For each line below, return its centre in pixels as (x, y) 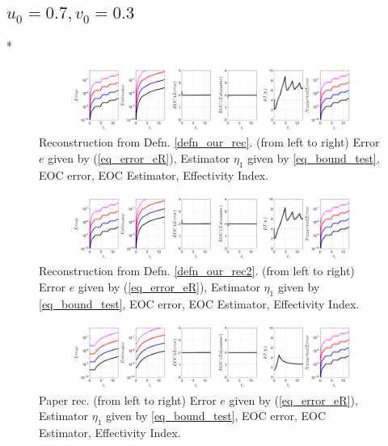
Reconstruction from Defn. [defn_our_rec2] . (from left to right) (197, 271)
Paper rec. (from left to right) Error (128, 399)
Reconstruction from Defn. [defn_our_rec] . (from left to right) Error (209, 142)
